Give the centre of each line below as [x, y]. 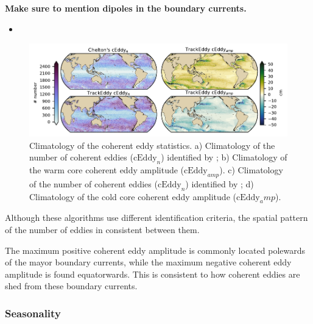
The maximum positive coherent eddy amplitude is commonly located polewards [155, 250]
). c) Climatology [251, 170]
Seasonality [33, 313]
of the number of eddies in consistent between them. [102, 230]
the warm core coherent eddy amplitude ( [107, 170]
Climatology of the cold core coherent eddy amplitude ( [133, 196]
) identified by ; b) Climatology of [224, 157]
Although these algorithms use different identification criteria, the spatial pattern [156, 218]
